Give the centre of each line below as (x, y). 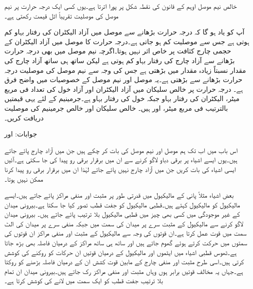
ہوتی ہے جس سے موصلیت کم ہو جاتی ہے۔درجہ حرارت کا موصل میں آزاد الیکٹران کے (127, 41)
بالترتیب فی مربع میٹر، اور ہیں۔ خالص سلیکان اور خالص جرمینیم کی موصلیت (116, 108)
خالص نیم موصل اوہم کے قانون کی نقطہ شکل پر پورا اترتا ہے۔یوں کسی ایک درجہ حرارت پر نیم (121, 6)
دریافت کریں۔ (24, 117)
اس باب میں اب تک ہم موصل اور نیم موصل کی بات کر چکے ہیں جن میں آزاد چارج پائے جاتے (121, 150)
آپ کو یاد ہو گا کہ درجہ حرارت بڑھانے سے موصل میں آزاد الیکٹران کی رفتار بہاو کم (125, 32)
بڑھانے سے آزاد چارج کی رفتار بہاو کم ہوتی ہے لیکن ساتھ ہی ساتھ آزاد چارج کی (120, 60)
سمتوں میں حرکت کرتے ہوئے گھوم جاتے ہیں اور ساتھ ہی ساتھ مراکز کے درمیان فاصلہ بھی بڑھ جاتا (126, 243)
